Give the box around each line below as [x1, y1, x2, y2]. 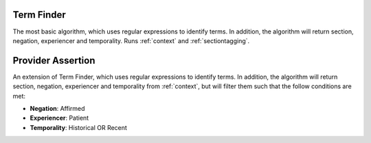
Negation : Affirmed [30, 104, 85, 112]
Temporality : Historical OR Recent [30, 123, 127, 131]
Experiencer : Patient [30, 114, 89, 122]
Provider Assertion [12, 55, 95, 66]
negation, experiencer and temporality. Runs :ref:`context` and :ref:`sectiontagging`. [12, 36, 250, 44]
